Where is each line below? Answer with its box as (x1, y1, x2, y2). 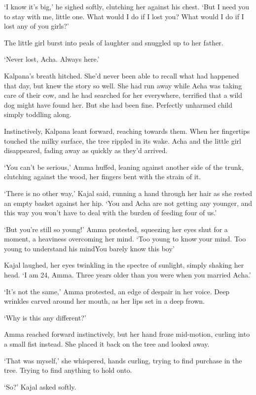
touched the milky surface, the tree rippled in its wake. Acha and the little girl (4, 135, 241, 146)
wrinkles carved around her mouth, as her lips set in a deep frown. (4, 296, 205, 306)
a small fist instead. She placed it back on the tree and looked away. (4, 339, 210, 349)
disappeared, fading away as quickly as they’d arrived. (4, 145, 168, 156)
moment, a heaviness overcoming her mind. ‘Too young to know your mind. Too (4, 234, 246, 244)
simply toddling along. (4, 109, 72, 119)
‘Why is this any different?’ (4, 312, 86, 322)
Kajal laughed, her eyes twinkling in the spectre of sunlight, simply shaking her (4, 260, 244, 270)
